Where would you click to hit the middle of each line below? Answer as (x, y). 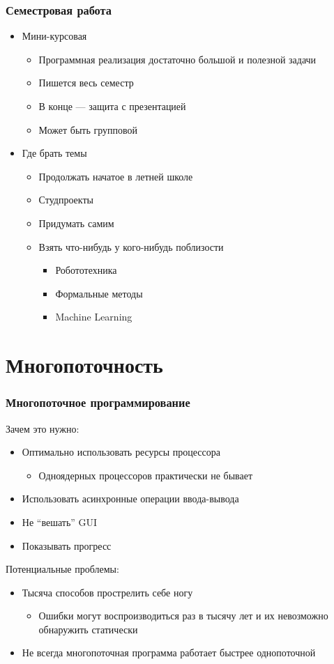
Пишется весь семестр (86, 83)
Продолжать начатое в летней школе (116, 176)
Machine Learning (94, 317)
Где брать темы (54, 153)
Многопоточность (84, 365)
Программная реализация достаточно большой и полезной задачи (177, 59)
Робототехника (86, 270)
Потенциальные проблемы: (62, 569)
